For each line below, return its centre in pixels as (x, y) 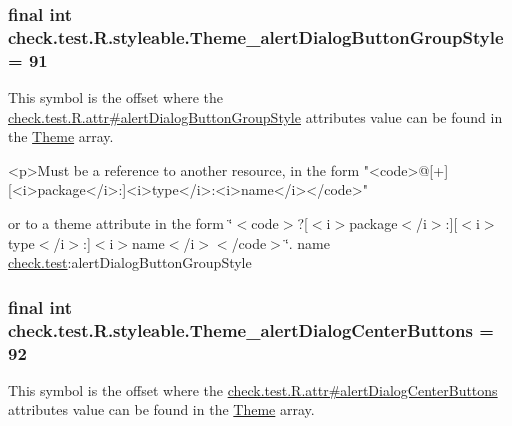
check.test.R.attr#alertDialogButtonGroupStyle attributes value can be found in (255, 116)
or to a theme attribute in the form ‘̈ (120, 223)
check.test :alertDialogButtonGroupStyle (130, 262)
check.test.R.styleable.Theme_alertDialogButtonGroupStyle (256, 36)
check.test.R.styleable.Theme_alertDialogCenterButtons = (251, 329)
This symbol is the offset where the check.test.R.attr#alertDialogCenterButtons (253, 389)
